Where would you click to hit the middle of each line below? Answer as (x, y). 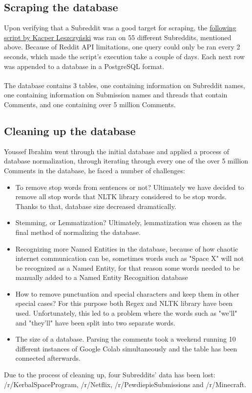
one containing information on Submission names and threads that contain (116, 95)
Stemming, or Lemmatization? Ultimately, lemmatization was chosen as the (128, 222)
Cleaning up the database (70, 130)
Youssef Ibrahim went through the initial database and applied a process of (116, 151)
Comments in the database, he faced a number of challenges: (94, 170)
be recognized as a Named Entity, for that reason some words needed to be (127, 267)
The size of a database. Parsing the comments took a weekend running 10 (126, 339)
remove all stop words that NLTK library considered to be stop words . (121, 196)
